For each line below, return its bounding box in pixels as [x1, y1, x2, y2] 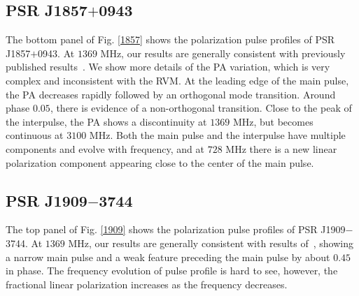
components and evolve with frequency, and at [6, 141, 205, 156]
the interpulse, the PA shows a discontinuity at [6, 114, 207, 128]
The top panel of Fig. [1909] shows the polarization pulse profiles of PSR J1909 [6, 222, 346, 237]
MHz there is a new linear [225, 141, 337, 156]
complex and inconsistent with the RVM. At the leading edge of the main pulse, [6, 73, 349, 87]
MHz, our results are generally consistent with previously [100, 45, 346, 60]
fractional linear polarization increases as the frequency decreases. [6, 276, 288, 291]
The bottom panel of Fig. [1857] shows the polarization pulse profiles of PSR [6, 32, 335, 47]
